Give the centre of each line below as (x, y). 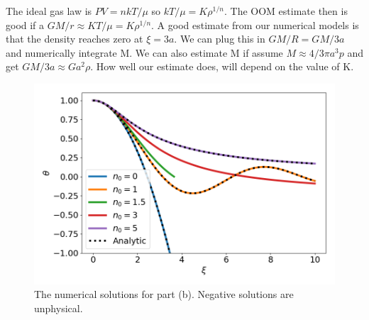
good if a (25, 24)
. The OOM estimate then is (286, 11)
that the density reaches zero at (75, 39)
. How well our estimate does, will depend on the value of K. (222, 66)
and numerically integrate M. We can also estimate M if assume (144, 52)
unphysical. (59, 308)
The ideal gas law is (49, 11)
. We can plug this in (220, 39)
